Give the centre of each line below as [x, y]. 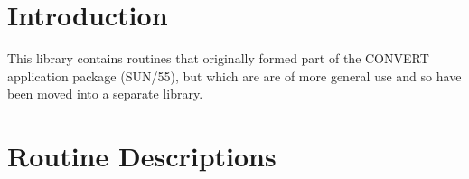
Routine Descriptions [142, 156]
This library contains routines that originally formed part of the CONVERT [218, 58]
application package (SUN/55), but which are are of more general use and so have [234, 75]
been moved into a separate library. [105, 94]
